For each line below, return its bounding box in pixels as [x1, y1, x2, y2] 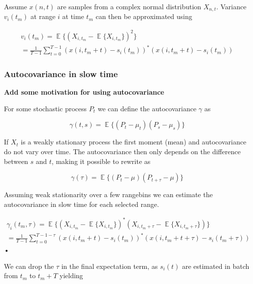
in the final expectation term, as [61, 261, 158, 271]
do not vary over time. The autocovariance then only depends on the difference [4, 146, 241, 156]
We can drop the [4, 261, 54, 271]
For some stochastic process [4, 103, 87, 113]
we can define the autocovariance [97, 103, 197, 113]
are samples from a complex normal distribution [57, 1, 202, 11]
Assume [4, 1, 27, 11]
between [4, 156, 28, 166]
